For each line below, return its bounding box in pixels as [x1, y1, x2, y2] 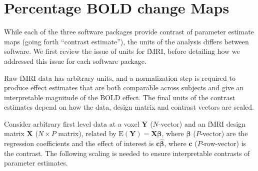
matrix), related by [58, 128, 116, 139]
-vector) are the [200, 128, 248, 139]
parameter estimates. [4, 158, 68, 168]
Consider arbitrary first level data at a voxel [4, 118, 139, 129]
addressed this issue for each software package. [4, 55, 146, 66]
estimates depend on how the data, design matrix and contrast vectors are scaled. [4, 102, 254, 112]
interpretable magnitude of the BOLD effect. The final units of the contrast [4, 92, 235, 102]
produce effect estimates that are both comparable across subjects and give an [4, 82, 244, 93]
